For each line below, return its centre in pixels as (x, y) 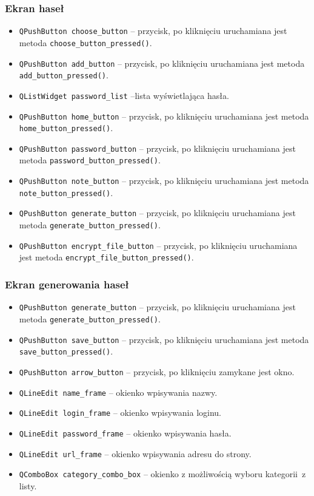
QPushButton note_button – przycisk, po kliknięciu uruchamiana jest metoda (164, 181)
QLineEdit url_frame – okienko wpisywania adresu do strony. (135, 453)
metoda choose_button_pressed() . (85, 42)
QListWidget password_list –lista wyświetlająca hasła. (124, 95)
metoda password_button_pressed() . (90, 160)
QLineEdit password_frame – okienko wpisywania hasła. (125, 433)
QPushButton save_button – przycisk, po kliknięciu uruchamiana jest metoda (164, 339)
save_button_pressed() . (66, 351)
